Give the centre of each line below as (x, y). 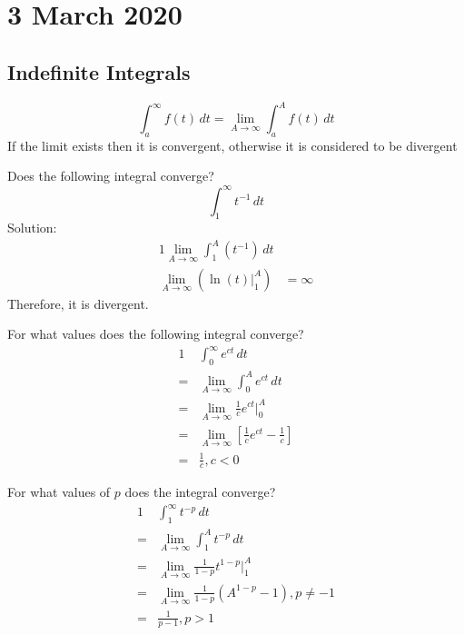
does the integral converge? (200, 492)
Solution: (32, 228)
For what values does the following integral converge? (156, 334)
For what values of (59, 492)
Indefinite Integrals (99, 71)
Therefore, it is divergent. (78, 303)
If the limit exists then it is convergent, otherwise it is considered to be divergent (232, 145)
